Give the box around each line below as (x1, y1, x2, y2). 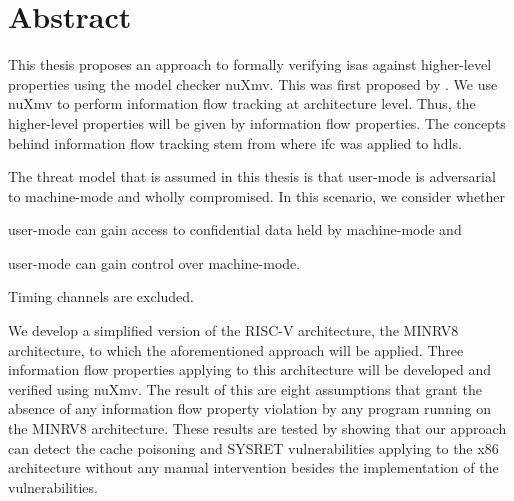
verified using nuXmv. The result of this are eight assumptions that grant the (8, 378, 482, 399)
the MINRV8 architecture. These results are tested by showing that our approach (8, 418, 507, 439)
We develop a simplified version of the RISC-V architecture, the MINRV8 (8, 320, 459, 341)
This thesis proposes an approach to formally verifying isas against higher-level (8, 54, 492, 75)
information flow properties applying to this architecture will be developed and (8, 359, 492, 380)
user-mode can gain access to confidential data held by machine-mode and (8, 219, 462, 240)
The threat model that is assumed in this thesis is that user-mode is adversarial (8, 166, 496, 187)
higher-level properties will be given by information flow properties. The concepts (8, 112, 506, 133)
